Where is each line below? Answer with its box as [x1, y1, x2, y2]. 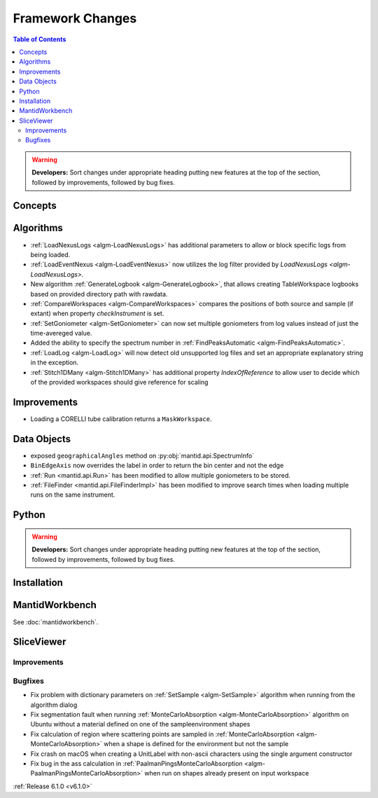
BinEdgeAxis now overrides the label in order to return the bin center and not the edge [30, 461, 284, 469]
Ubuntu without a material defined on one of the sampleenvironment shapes [30, 720, 251, 729]
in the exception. [30, 358, 79, 367]
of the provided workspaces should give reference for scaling [30, 378, 209, 387]
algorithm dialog [30, 701, 78, 709]
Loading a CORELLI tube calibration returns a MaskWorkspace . [30, 414, 212, 423]
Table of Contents [13, 35, 66, 43]
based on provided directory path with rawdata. [30, 289, 168, 298]
